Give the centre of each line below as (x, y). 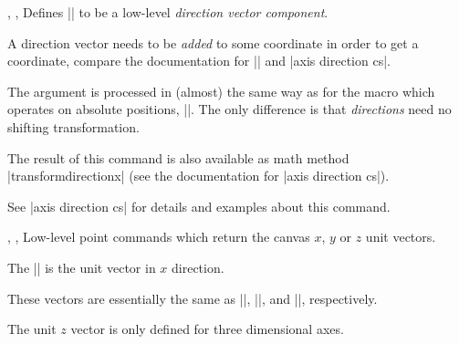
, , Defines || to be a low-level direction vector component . (168, 12)
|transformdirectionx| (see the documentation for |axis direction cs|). (198, 176)
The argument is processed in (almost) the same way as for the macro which (221, 91)
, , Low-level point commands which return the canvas (159, 237)
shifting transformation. (73, 126)
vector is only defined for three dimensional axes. (207, 329)
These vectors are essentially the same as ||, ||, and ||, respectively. (193, 298)
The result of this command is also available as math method (178, 157)
